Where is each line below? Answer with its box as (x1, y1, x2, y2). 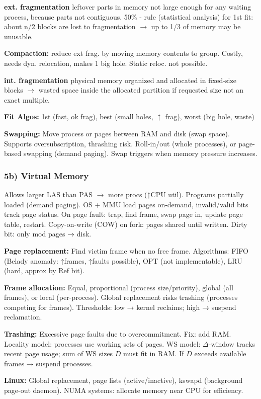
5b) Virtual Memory (4, 169, 89, 182)
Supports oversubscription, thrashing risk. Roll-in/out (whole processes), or (4, 138, 236, 148)
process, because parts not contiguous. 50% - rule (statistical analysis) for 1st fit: (4, 11, 253, 22)
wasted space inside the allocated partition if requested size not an (38, 85, 244, 95)
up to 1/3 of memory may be (151, 21, 241, 32)
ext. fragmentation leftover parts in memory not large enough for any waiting (4, 2, 251, 12)
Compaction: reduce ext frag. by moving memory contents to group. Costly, (4, 48, 243, 58)
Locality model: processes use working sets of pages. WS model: (4, 338, 201, 349)
